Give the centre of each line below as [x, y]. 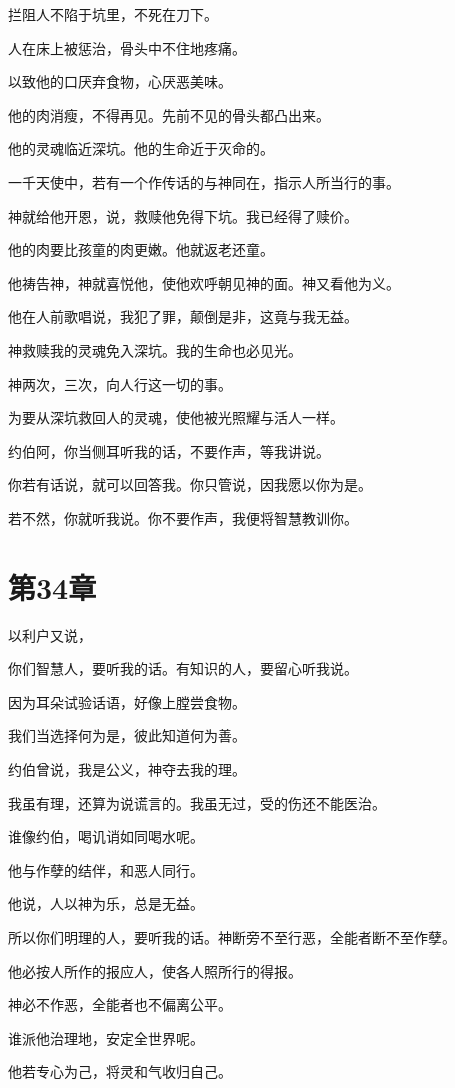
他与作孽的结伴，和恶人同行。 [106, 869]
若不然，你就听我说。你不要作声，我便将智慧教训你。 [183, 517]
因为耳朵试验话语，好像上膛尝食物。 [127, 701]
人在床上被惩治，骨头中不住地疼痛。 [127, 47]
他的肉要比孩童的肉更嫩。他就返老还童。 [141, 249]
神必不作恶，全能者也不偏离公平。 [120, 1004]
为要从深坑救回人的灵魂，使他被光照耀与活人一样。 [176, 417]
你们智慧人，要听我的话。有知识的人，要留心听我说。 [183, 668]
